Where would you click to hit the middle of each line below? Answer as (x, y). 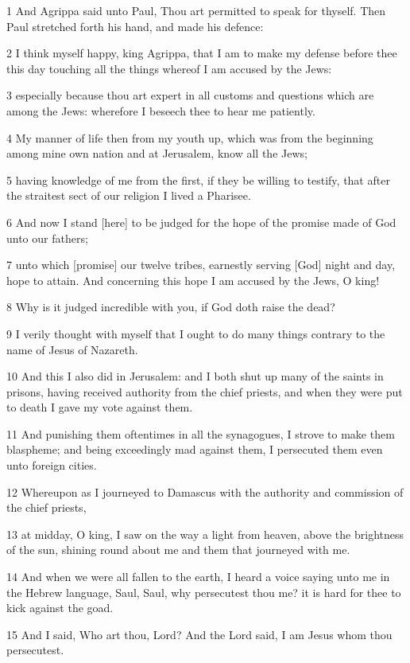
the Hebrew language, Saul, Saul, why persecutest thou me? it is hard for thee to (204, 592)
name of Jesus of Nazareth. (72, 349)
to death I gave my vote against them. (100, 407)
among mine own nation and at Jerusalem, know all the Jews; (157, 153)
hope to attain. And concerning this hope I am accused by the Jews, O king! (193, 280)
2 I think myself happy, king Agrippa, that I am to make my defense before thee (202, 53)
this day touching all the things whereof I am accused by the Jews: (169, 68)
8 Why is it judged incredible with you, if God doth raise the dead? (171, 307)
